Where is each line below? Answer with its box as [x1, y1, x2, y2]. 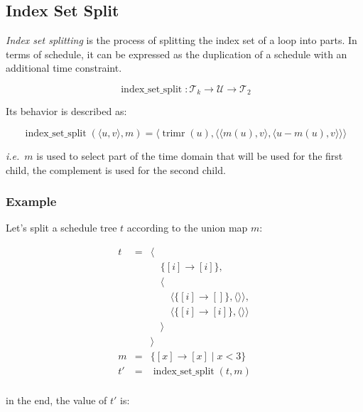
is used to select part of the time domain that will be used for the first [36, 148, 343, 163]
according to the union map [126, 220, 248, 235]
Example [6, 193, 57, 210]
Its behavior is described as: [6, 104, 127, 119]
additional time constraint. [6, 60, 122, 75]
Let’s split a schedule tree [6, 220, 117, 235]
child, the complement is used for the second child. [6, 162, 226, 177]
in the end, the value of [6, 393, 107, 408]
